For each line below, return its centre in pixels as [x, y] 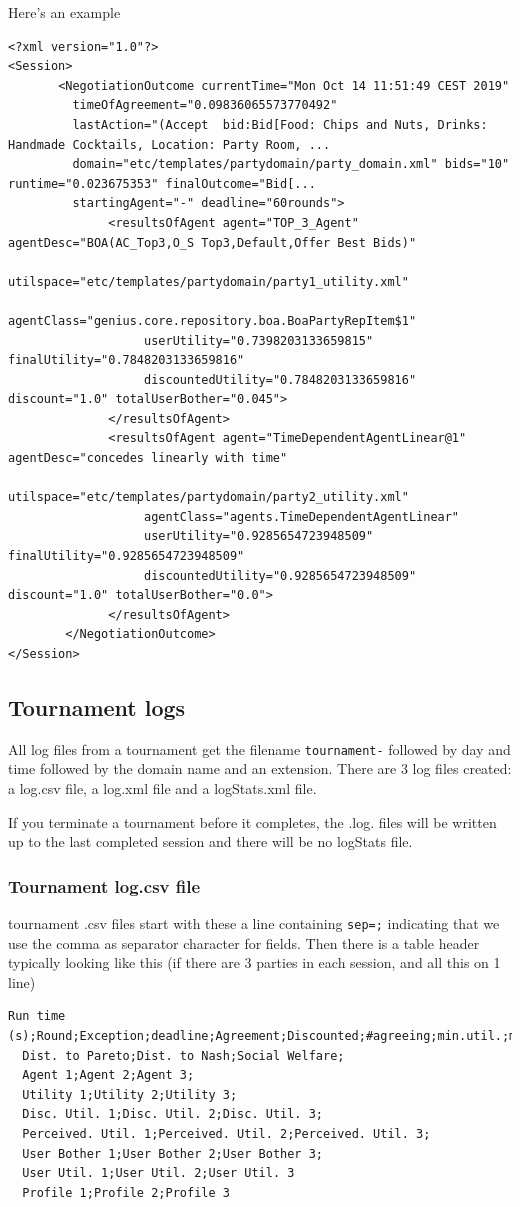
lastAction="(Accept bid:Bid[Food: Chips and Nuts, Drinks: [280, 124]
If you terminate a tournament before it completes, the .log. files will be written [252, 821]
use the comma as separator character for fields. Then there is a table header [244, 942]
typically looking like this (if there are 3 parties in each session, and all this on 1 [254, 962]
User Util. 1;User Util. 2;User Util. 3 [158, 1173]
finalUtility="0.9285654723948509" [126, 556]
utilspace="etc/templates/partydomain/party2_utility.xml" [208, 497]
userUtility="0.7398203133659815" [259, 340]
